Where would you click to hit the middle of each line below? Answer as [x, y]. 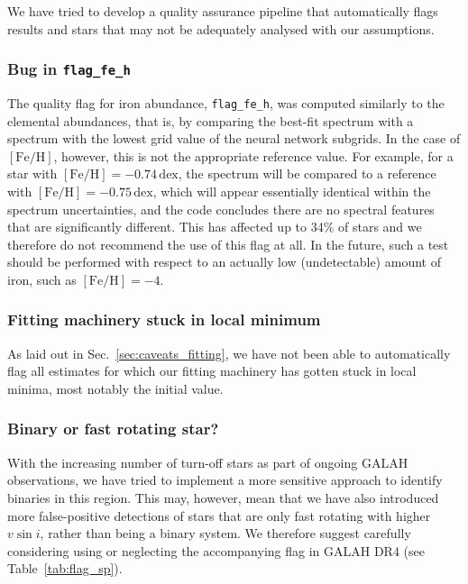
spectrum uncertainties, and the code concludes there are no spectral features [221, 209]
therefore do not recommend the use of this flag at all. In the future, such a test [228, 244]
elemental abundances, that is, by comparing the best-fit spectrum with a [211, 120]
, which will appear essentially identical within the [292, 191]
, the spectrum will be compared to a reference [307, 173]
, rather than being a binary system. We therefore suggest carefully [225, 533]
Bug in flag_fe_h [69, 69]
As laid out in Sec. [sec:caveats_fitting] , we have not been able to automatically [229, 353]
